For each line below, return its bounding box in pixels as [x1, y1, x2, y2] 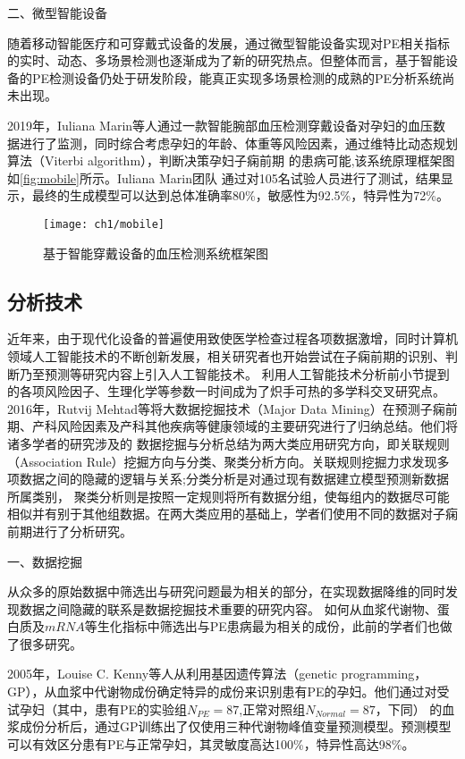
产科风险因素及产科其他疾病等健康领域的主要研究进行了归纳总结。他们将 [31, 417, 458, 435]
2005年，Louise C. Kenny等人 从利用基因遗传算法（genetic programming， [7, 664, 427, 683]
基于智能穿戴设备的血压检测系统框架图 [43, 243, 268, 262]
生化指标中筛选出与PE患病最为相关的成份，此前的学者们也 [97, 617, 440, 636]
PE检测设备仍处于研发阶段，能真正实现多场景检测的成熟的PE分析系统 [31, 68, 443, 87]
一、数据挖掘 [7, 552, 82, 570]
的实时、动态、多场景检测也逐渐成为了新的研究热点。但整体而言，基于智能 [7, 51, 445, 70]
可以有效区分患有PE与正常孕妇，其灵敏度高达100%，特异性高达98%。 [7, 734, 415, 753]
